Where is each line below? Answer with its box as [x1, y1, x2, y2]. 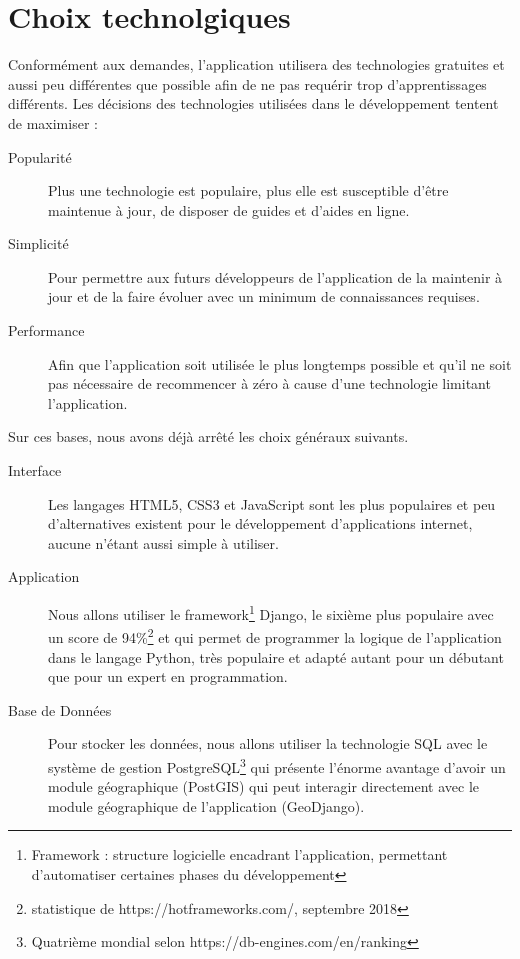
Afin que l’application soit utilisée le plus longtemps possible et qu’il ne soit [48, 353, 512, 374]
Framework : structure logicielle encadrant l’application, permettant [31, 844, 448, 865]
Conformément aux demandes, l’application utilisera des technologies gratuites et [8, 54, 505, 75]
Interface [8, 460, 62, 481]
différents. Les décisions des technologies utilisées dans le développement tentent [8, 93, 499, 114]
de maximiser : [8, 112, 98, 133]
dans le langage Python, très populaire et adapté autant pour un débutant [48, 646, 504, 667]
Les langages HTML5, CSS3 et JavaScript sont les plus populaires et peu [48, 493, 496, 514]
